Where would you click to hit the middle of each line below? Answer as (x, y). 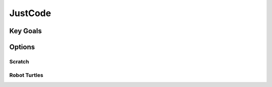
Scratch (19, 61)
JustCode (30, 13)
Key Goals (26, 31)
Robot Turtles (26, 75)
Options (22, 47)
